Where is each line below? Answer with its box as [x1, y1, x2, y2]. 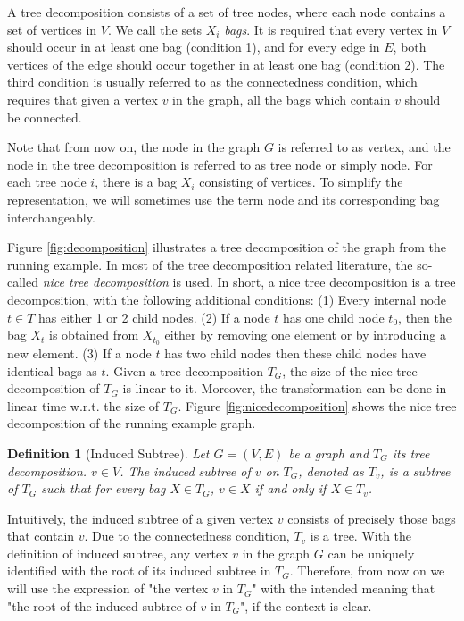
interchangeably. [7, 207, 95, 226]
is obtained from [49, 325, 139, 344]
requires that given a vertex [7, 89, 158, 108]
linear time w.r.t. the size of [7, 396, 160, 415]
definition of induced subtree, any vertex [7, 543, 228, 562]
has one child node [283, 307, 385, 326]
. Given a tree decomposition [105, 361, 263, 380]
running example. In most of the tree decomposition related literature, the [7, 255, 413, 273]
